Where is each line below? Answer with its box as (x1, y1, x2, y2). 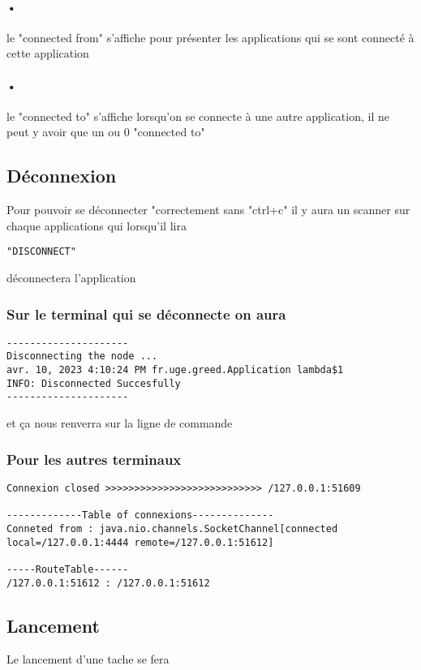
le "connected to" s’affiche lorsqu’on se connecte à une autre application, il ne (6, 107, 389, 124)
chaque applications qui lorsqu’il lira (6, 217, 187, 234)
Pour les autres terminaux (6, 449, 182, 469)
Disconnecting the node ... (6, 350, 158, 363)
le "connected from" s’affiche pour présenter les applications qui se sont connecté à (6, 28, 415, 45)
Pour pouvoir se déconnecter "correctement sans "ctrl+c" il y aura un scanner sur (6, 201, 410, 218)
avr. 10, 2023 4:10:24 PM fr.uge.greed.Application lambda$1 (6, 364, 344, 376)
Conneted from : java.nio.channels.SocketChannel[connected (6, 522, 338, 535)
